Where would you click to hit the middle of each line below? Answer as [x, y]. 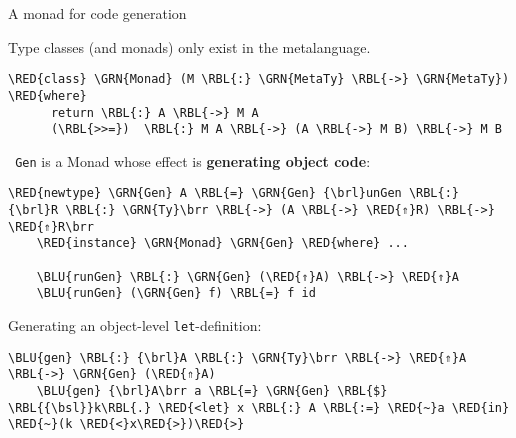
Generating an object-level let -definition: [135, 325]
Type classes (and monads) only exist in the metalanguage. [189, 46]
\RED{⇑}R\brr [51, 226]
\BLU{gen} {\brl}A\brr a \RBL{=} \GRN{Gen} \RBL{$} [212, 391]
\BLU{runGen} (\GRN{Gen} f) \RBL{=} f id [176, 293]
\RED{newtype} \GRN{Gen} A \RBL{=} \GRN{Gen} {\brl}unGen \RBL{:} [234, 193]
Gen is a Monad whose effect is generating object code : [193, 160]
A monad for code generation [97, 13]
